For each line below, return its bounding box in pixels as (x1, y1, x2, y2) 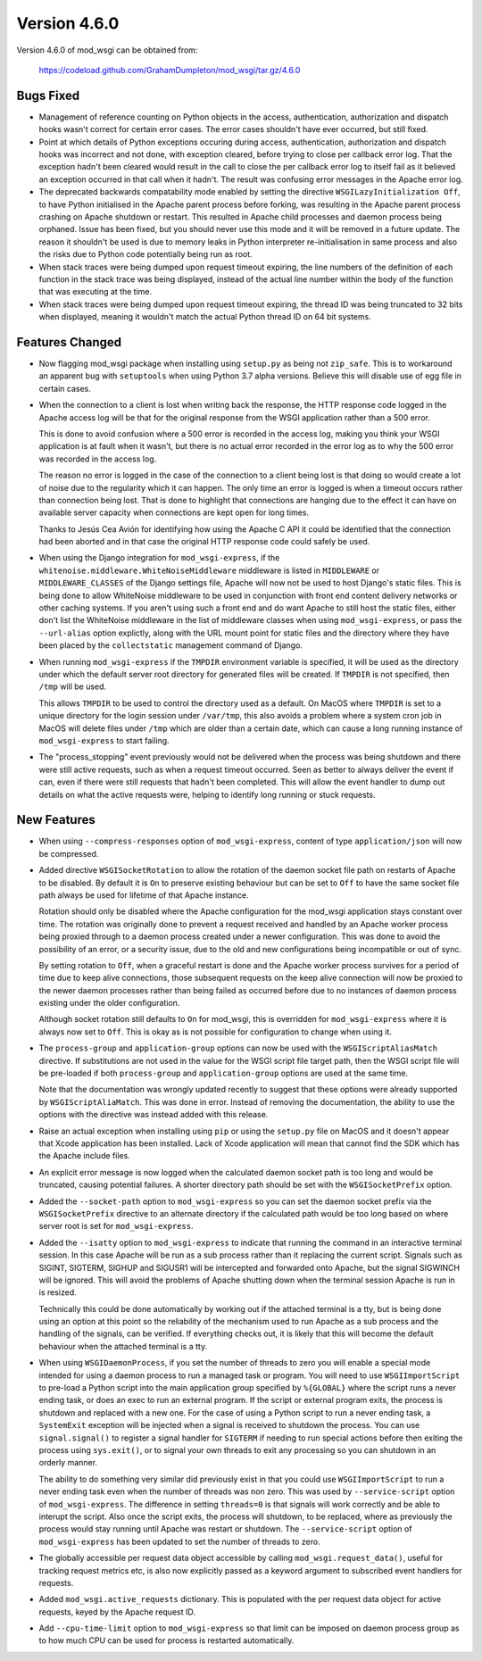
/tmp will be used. (38, 681, 107, 692)
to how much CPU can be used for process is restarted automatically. (38, 1635, 295, 1646)
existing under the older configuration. (38, 998, 180, 1009)
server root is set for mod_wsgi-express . (38, 1221, 194, 1232)
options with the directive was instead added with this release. (38, 1109, 269, 1120)
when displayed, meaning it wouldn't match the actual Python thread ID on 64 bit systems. (38, 311, 372, 322)
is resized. (38, 1287, 77, 1298)
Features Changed (16, 335, 122, 350)
